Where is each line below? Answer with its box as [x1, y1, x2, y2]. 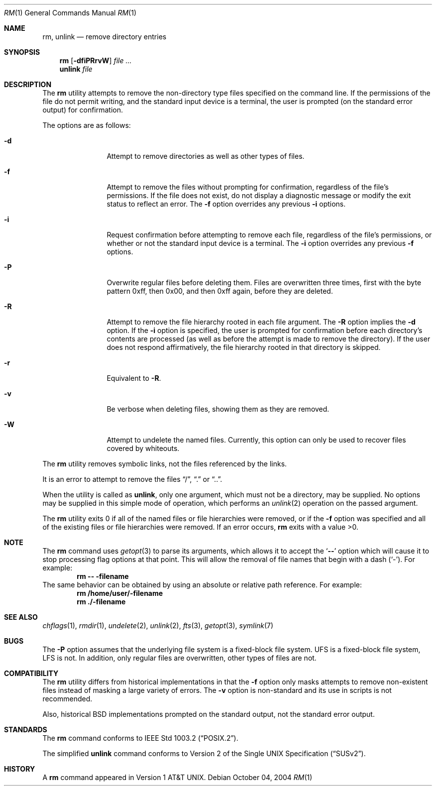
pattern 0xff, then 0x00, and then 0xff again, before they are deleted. [107, 287, 333, 295]
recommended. [42, 694, 93, 703]
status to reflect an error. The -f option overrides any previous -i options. [107, 200, 346, 208]
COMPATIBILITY [4, 669, 59, 677]
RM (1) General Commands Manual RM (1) [4, 8, 137, 17]
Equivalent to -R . [107, 374, 161, 382]
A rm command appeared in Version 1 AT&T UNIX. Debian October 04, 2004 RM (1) [42, 773, 313, 782]
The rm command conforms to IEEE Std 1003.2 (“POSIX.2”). [42, 734, 238, 742]
